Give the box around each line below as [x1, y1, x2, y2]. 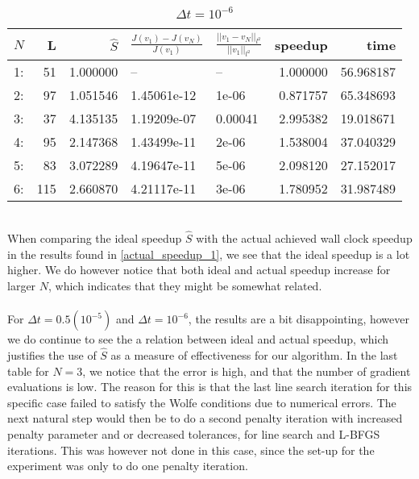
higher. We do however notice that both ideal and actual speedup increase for [7, 261, 391, 278]
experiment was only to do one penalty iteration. [7, 457, 248, 474]
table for [7, 362, 49, 379]
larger [7, 277, 36, 294]
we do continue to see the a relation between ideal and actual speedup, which [7, 331, 389, 348]
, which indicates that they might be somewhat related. [48, 277, 322, 294]
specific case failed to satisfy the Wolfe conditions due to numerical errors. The [7, 394, 396, 410]
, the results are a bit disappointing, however [188, 310, 409, 327]
